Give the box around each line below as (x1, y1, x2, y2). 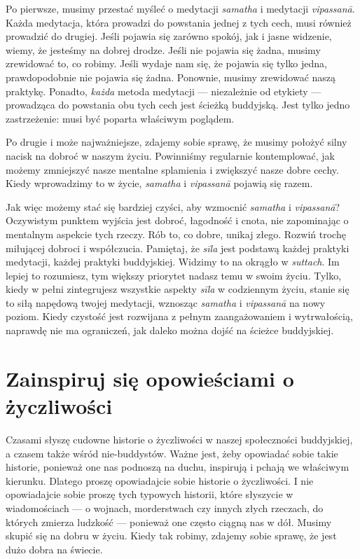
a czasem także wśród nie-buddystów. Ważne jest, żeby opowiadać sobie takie (6, 446, 338, 460)
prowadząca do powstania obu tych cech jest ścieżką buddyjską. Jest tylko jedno (6, 97, 350, 112)
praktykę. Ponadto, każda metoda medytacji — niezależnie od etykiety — (6, 83, 321, 98)
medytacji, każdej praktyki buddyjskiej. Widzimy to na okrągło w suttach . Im (6, 254, 340, 269)
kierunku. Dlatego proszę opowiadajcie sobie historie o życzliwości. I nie (6, 473, 314, 488)
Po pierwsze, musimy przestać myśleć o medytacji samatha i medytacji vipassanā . (6, 1, 355, 15)
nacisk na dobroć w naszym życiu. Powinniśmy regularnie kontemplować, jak (6, 148, 335, 163)
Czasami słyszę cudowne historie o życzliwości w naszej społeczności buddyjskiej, (6, 432, 353, 446)
